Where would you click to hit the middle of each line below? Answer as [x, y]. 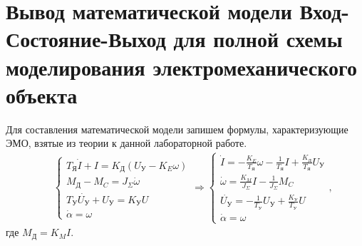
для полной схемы [258, 39]
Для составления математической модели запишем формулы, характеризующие [177, 129]
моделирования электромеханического [182, 67]
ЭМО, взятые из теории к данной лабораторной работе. [126, 143]
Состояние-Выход [86, 39]
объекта [42, 94]
